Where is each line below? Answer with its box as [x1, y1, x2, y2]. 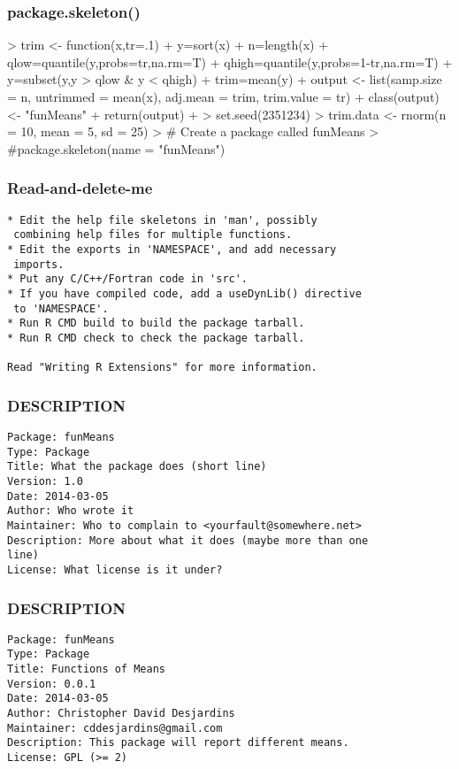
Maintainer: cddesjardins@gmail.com [7, 721, 223, 734]
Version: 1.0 [7, 475, 83, 488]
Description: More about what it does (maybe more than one [7, 534, 369, 547]
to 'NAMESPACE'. [13, 302, 109, 315]
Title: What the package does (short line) [7, 460, 267, 473]
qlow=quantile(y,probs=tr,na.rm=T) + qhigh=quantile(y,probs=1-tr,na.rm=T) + [7, 52, 453, 71]
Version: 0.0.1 [7, 677, 96, 690]
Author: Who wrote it [7, 504, 134, 518]
